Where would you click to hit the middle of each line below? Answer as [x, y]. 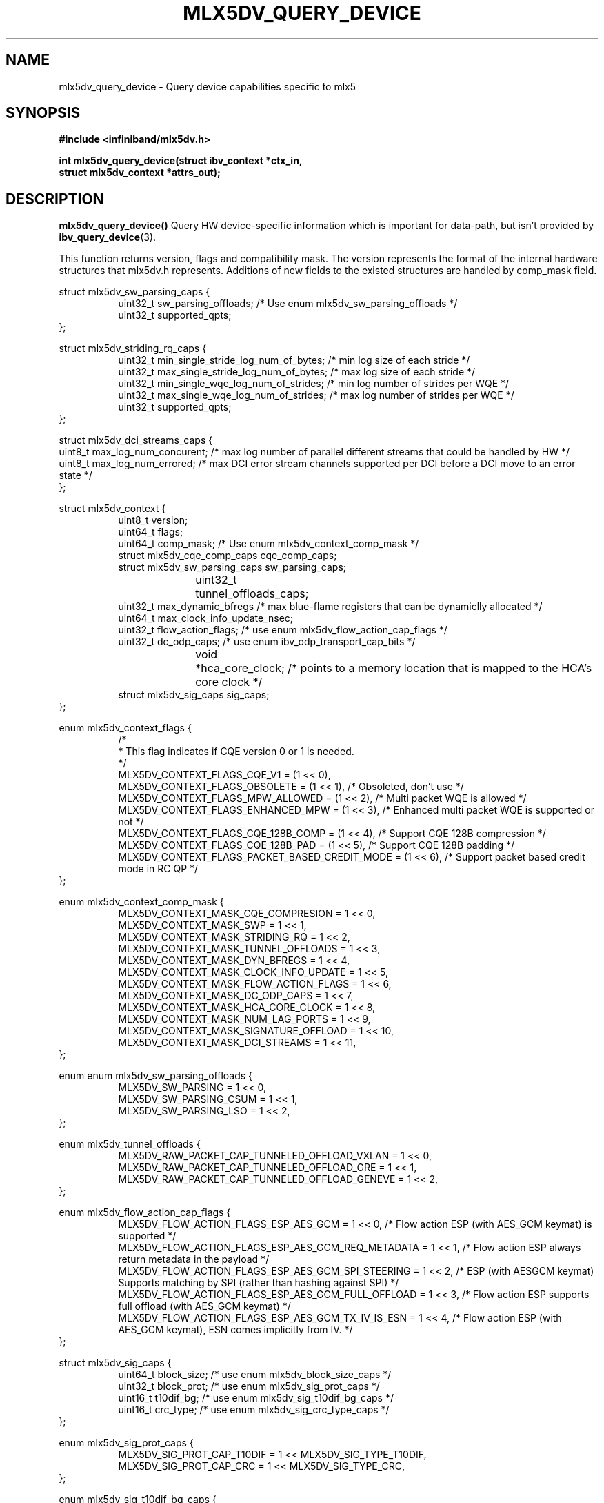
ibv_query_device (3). [108, 237]
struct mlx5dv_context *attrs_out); [140, 173]
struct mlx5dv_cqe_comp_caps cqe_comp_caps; [228, 556]
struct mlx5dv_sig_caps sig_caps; [194, 695]
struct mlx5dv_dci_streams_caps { [136, 440]
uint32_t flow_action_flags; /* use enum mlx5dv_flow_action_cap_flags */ [283, 630]
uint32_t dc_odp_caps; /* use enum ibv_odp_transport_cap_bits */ [267, 642]
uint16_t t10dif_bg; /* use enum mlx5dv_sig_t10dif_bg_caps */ [256, 1398]
